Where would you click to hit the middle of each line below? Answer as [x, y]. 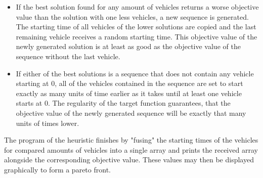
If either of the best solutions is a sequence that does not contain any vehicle [135, 73]
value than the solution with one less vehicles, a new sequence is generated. [132, 16]
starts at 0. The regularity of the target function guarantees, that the [123, 103]
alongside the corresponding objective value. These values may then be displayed [129, 160]
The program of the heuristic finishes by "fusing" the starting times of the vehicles [131, 140]
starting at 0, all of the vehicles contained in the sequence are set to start [129, 83]
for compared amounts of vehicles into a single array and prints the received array [131, 149]
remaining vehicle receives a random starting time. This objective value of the [137, 36]
